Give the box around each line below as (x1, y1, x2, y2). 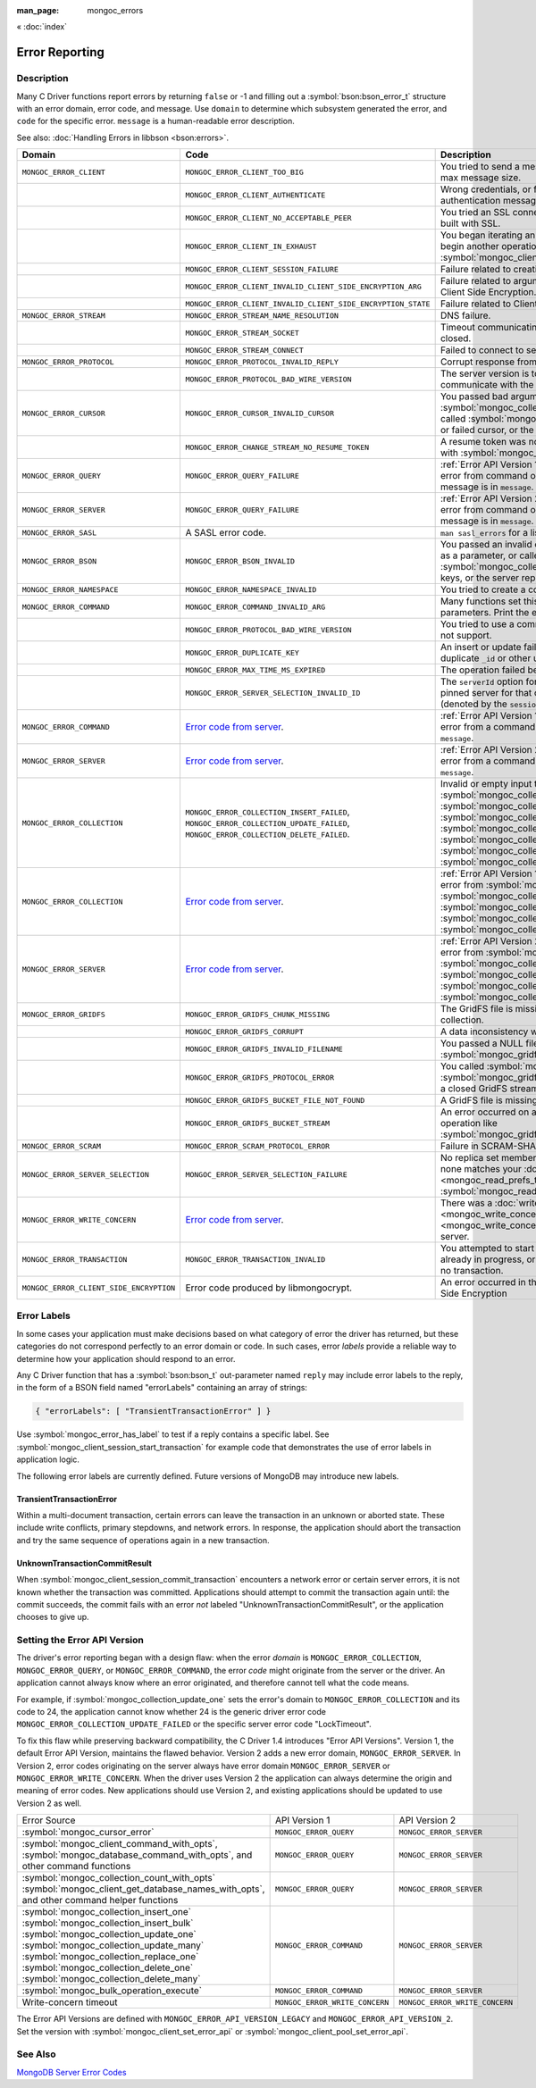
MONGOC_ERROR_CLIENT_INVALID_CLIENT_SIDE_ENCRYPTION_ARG (185, 281, 422, 291)
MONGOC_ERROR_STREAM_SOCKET (185, 328, 299, 338)
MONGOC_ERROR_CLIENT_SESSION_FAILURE (185, 264, 339, 274)
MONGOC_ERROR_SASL (21, 528, 97, 538)
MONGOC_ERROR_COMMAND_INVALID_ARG (185, 602, 326, 612)
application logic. (16, 1454, 80, 1465)
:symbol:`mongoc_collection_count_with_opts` (21, 1872, 216, 1884)
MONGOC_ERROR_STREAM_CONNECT (185, 345, 304, 355)
